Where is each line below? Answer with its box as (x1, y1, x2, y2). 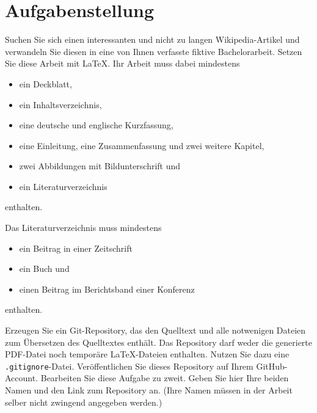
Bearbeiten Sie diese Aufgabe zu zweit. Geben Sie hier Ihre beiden (40, 371, 289, 384)
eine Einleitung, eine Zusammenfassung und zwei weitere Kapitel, (19, 139, 264, 152)
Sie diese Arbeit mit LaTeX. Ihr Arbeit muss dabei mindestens (5, 57, 240, 70)
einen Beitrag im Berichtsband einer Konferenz (19, 282, 195, 295)
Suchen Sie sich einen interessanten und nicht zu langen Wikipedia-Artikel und (5, 33, 300, 46)
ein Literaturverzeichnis (19, 180, 107, 192)
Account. (5, 371, 38, 384)
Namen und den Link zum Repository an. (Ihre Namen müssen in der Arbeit (5, 384, 293, 397)
